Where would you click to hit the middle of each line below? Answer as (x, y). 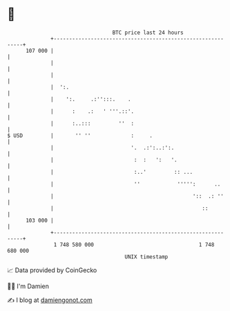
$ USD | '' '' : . (80, 135)
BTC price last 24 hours (148, 33)
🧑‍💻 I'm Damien (28, 286)
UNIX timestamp (146, 257)
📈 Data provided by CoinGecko (52, 270)
